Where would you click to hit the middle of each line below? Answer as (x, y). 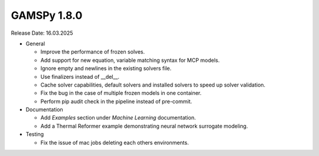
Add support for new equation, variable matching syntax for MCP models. (130, 60)
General (35, 44)
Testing (35, 134)
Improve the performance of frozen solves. (93, 52)
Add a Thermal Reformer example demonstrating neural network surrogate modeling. (144, 126)
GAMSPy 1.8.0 (47, 15)
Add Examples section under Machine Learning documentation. (118, 118)
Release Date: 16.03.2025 (42, 33)
